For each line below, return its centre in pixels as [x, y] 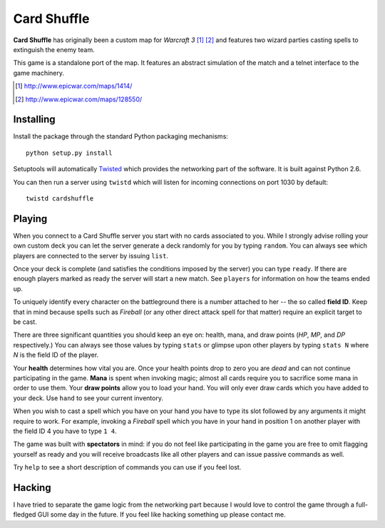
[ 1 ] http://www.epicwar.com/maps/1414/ [74, 86]
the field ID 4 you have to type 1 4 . [65, 431]
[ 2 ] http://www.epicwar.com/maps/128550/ [79, 99]
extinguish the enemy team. [54, 49]
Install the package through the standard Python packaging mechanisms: [120, 136]
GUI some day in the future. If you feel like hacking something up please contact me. [161, 514]
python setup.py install [69, 153]
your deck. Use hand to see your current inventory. [88, 398]
